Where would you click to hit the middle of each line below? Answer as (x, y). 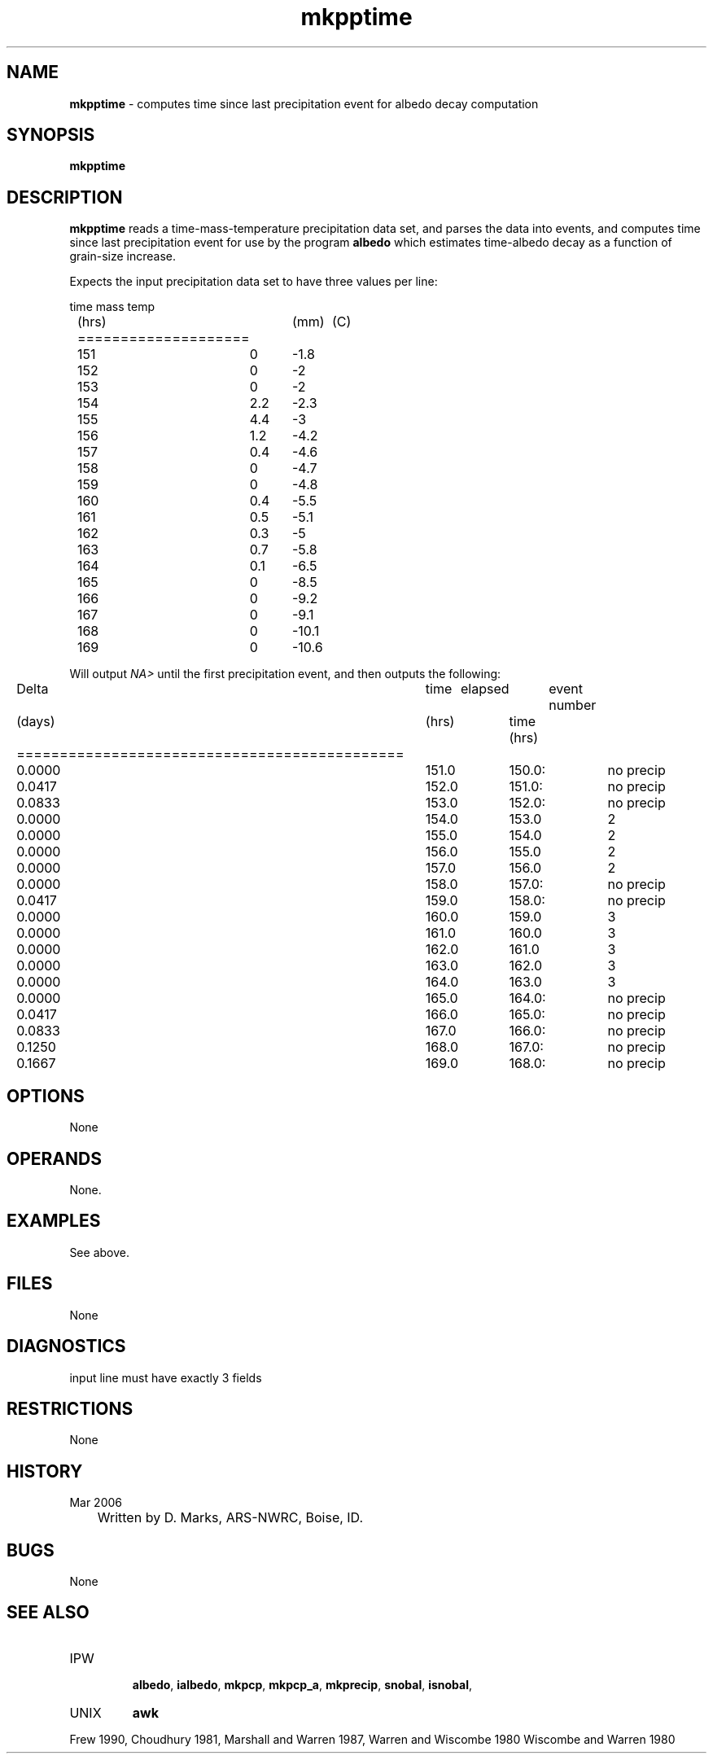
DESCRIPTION (65, 197)
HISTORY (45, 1471)
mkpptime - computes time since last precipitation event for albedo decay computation (304, 103)
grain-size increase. (123, 256)
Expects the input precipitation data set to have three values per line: (254, 282)
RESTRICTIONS (70, 1408)
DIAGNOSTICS (66, 1346)
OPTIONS (46, 1096)
